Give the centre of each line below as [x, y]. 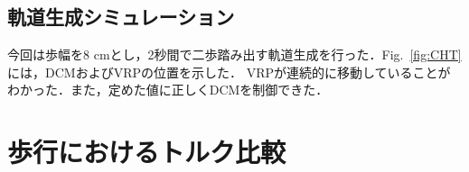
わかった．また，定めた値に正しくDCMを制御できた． [168, 90]
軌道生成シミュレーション [121, 17]
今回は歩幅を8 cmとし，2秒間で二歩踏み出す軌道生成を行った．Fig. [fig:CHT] [234, 54]
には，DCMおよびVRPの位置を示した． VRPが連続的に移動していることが [229, 72]
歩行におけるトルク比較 [147, 152]
